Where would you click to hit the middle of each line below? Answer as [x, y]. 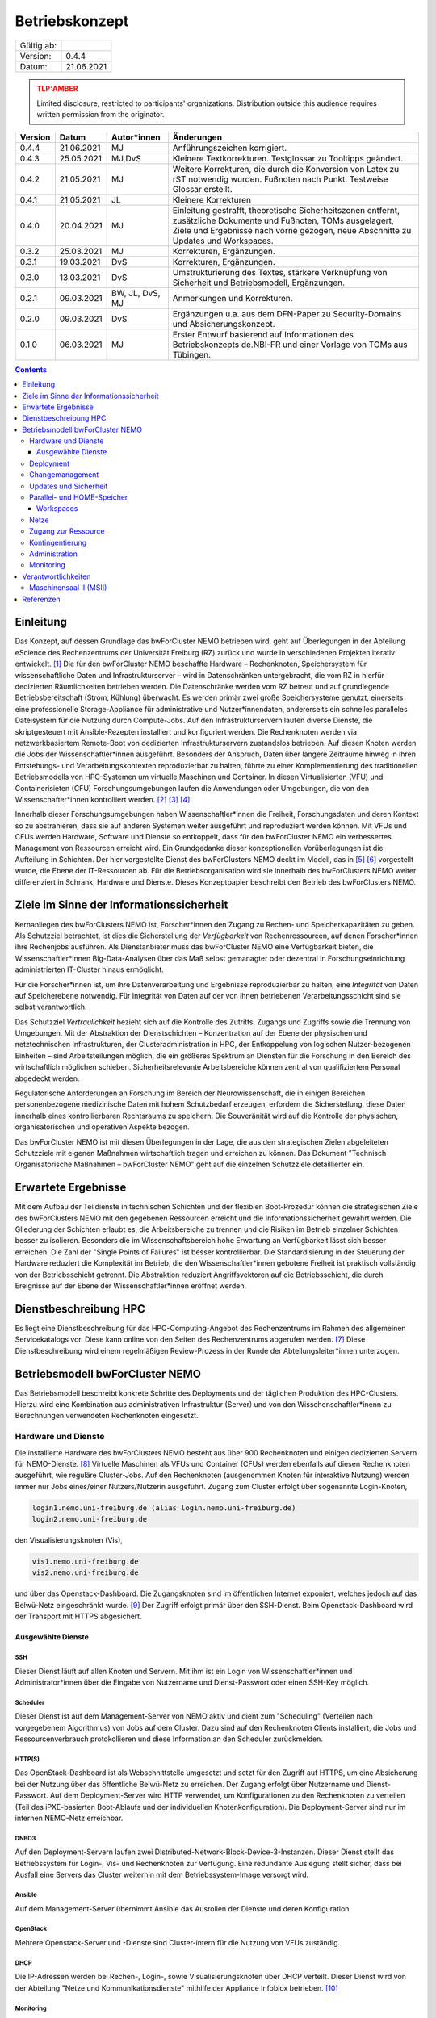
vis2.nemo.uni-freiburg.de [85, 1573]
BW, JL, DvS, [136, 293]
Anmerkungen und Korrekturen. [233, 298]
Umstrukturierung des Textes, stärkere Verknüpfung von [280, 272]
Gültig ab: [38, 45]
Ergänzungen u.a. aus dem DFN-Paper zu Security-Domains [287, 313]
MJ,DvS [126, 158]
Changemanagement [64, 475]
